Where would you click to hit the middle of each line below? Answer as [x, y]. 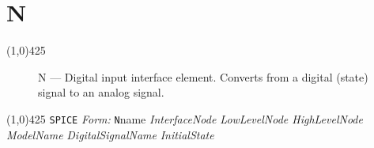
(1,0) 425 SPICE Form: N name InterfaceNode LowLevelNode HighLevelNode [185, 118]
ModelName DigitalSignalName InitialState [110, 134]
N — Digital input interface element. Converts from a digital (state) [203, 76]
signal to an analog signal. [101, 92]
